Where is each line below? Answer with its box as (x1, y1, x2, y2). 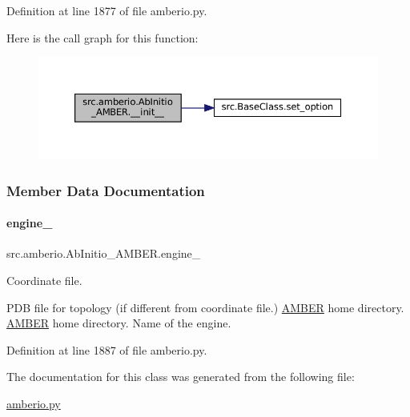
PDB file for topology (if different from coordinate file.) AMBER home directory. (6, 299, 404, 315)
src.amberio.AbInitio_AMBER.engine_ (6, 245, 201, 262)
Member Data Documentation (6, 180, 205, 200)
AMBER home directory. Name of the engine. (6, 315, 231, 331)
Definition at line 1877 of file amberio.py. (6, 2, 207, 18)
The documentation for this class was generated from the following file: (6, 368, 355, 385)
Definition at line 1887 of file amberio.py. (6, 341, 207, 358)
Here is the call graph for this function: (6, 29, 199, 46)
